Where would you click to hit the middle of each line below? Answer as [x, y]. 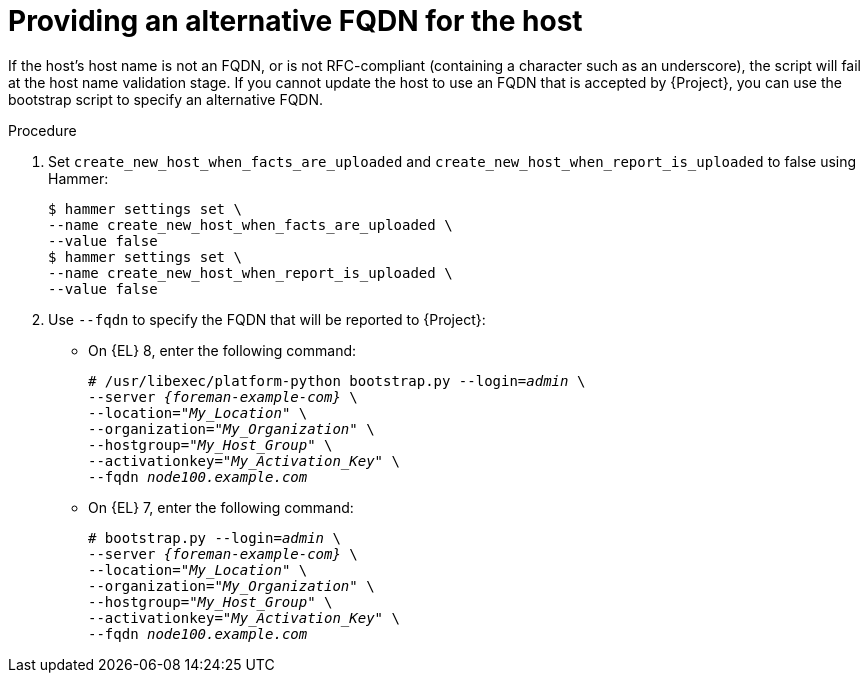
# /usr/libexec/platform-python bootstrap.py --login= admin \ [337, 380]
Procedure [42, 130]
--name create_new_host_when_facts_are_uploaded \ [250, 224]
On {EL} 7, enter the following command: [221, 507]
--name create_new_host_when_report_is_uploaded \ [250, 272]
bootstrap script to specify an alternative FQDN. [166, 99]
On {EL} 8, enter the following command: [222, 350]
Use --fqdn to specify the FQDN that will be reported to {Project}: [267, 319]
